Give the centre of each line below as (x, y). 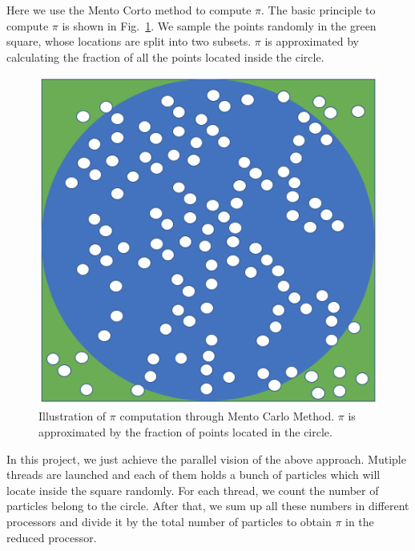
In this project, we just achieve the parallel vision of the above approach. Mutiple (206, 458)
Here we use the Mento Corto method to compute (129, 10)
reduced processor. (52, 537)
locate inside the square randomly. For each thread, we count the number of (193, 490)
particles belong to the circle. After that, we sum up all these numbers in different (208, 506)
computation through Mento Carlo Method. (227, 416)
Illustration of (73, 416)
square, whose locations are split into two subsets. (129, 41)
